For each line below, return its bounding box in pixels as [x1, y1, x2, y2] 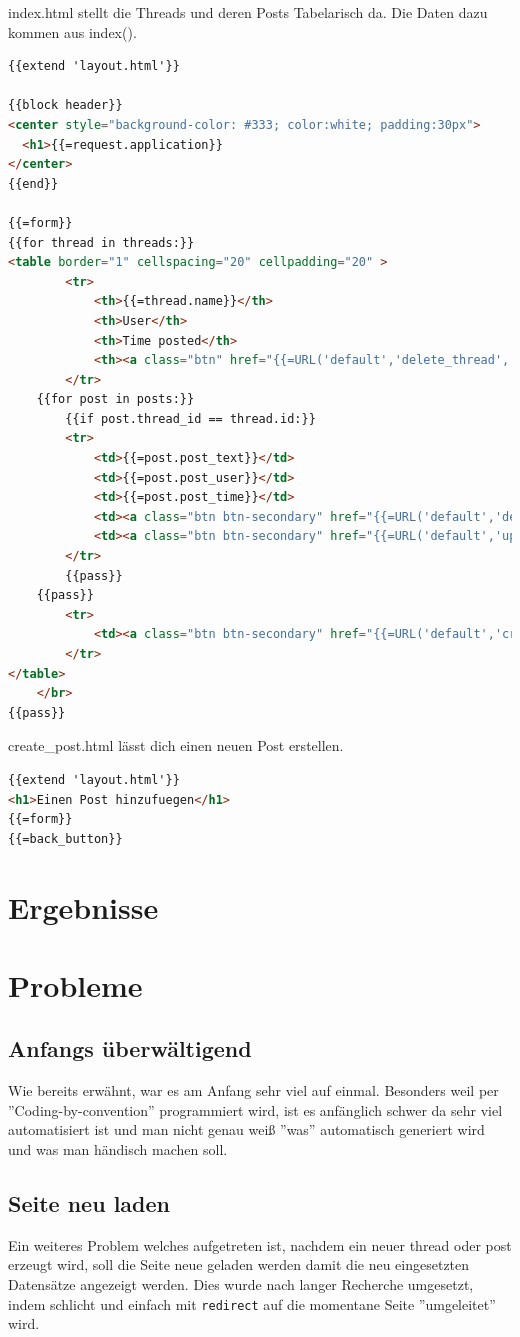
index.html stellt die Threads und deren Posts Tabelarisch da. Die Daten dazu [8, 2, 488, 22]
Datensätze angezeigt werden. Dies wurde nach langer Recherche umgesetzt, [8, 1274, 474, 1295]
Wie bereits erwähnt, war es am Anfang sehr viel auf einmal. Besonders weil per [8, 1080, 499, 1101]
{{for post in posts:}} [36, 392, 195, 407]
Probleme [8, 964, 143, 1005]
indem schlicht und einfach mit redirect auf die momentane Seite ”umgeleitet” [8, 1293, 496, 1314]
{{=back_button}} [8, 831, 123, 846]
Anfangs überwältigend [8, 1033, 252, 1064]
